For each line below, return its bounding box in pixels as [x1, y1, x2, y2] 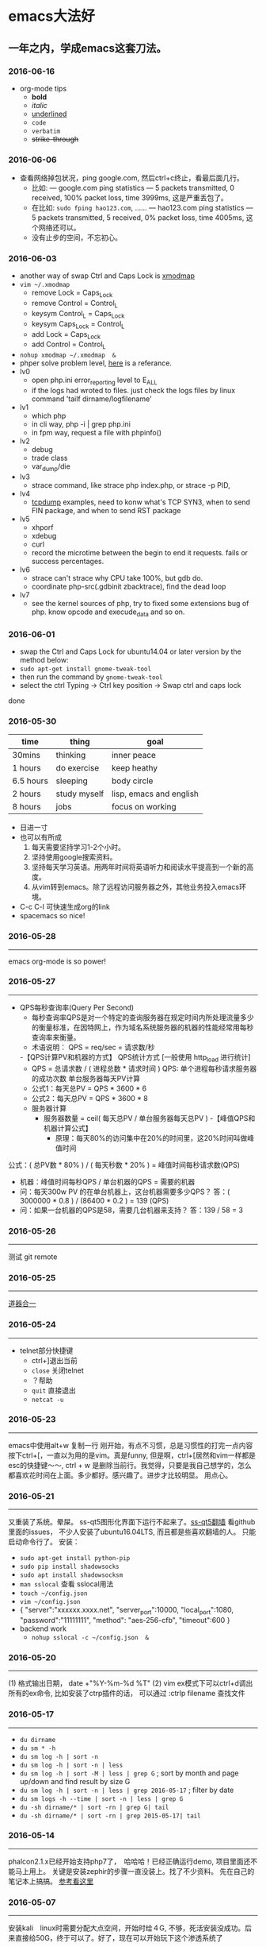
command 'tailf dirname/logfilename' [31, 394, 152, 404]
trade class [31, 454, 69, 463]
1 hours [12, 763, 41, 774]
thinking [55, 750, 86, 761]
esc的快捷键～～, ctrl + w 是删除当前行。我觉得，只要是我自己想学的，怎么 [8, 1460, 252, 1470]
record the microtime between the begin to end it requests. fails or [31, 547, 248, 557]
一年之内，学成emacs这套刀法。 [8, 41, 167, 55]
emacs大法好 [8, 7, 95, 25]
